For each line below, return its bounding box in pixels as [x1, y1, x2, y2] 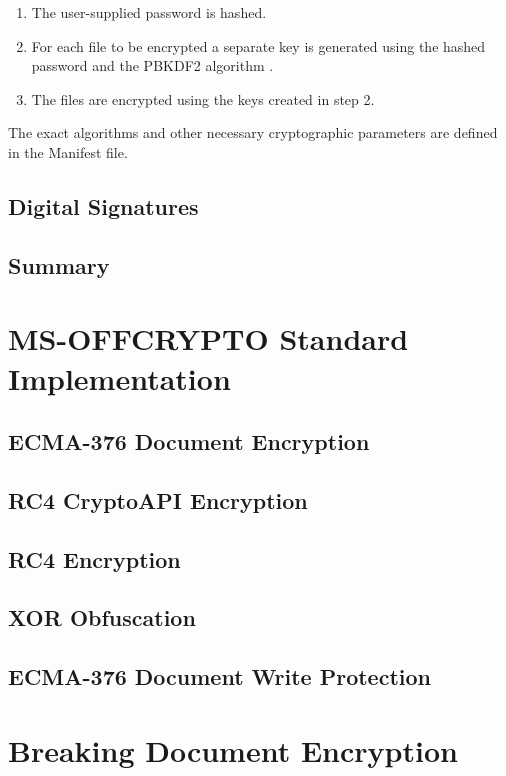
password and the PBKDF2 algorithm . [31, 55, 274, 76]
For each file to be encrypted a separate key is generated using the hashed [31, 35, 486, 56]
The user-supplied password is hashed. [31, 2, 267, 22]
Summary [8, 249, 110, 280]
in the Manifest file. [8, 141, 128, 162]
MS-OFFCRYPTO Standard [8, 318, 409, 359]
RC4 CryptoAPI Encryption [8, 484, 308, 515]
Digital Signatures [8, 190, 199, 221]
